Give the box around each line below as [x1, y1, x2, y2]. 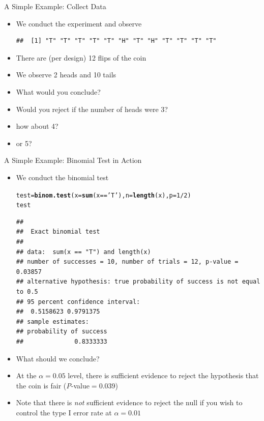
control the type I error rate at [16, 407, 112, 417]
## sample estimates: [16, 318, 89, 325]
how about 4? [16, 121, 58, 131]
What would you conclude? [16, 86, 101, 97]
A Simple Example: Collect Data [4, 1, 106, 11]
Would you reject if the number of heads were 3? [16, 103, 168, 114]
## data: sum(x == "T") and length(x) [16, 248, 151, 256]
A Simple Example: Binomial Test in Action [4, 155, 142, 165]
